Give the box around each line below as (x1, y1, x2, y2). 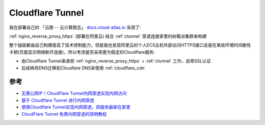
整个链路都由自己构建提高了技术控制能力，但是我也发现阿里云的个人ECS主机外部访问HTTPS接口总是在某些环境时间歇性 (9, 42, 251, 48)
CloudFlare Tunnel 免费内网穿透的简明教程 (21, 111, 107, 117)
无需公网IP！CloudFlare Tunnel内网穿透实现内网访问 (21, 90, 127, 96)
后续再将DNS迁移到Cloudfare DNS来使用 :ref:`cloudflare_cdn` (21, 65, 146, 71)
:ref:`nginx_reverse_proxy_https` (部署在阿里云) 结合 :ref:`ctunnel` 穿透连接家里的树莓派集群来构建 (9, 33, 207, 39)
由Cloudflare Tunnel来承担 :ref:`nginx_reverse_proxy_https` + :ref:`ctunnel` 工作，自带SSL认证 (21, 58, 211, 64)
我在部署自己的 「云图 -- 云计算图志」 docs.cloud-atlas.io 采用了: (9, 24, 141, 30)
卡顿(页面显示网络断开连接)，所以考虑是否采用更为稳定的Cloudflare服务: (9, 49, 155, 55)
